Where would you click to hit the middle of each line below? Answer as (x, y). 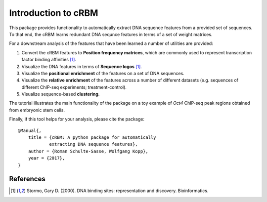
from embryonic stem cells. (37, 110)
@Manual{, (30, 130)
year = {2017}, (46, 158)
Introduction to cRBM (54, 13)
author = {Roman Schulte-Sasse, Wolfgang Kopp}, (88, 151)
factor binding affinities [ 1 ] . (49, 60)
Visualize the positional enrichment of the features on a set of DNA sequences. (103, 73)
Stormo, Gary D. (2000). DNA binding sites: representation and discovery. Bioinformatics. (117, 191)
